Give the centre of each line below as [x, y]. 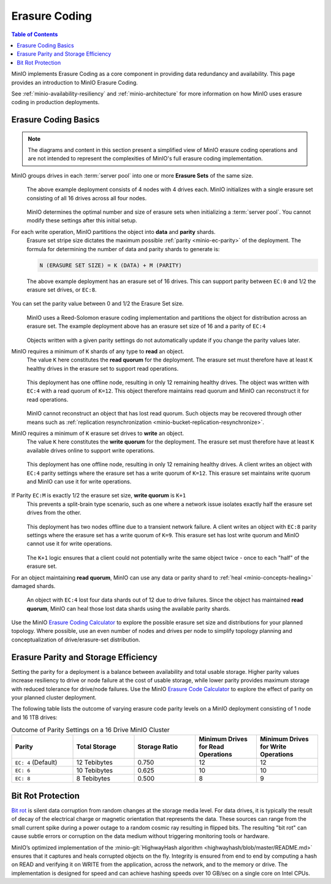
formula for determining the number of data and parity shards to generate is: [123, 249]
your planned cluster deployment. [54, 697]
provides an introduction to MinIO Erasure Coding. [74, 82]
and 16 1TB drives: [34, 717]
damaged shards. [33, 586]
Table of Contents [35, 34]
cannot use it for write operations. [70, 544]
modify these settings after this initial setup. [82, 221]
